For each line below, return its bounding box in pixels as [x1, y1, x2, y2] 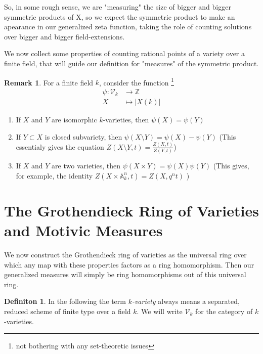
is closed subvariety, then [45, 131, 122, 142]
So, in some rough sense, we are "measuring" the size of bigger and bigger [4, 2, 231, 12]
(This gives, [213, 160, 249, 171]
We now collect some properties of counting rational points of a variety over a [4, 48, 245, 59]
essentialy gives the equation [16, 141, 104, 152]
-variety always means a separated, [131, 296, 240, 306]
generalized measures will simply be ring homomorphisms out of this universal [4, 269, 246, 280]
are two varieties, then [52, 160, 120, 171]
